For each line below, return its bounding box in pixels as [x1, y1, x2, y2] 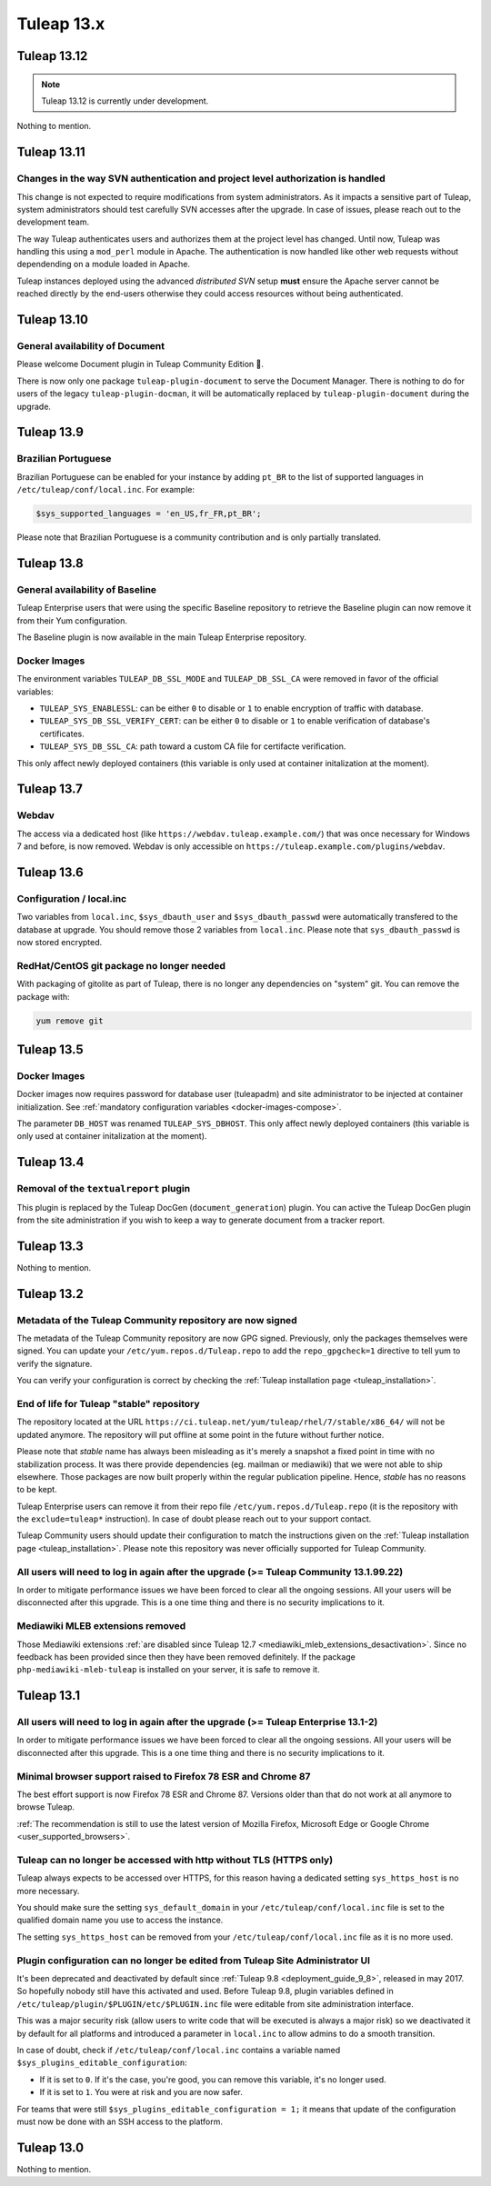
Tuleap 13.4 [16, 1154, 85, 1170]
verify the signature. [16, 1358, 93, 1369]
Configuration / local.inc [16, 892, 127, 904]
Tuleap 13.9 [16, 424, 84, 440]
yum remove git [35, 1015, 104, 1026]
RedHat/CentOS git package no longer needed [16, 959, 226, 972]
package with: [16, 991, 70, 1002]
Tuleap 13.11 [16, 145, 85, 160]
